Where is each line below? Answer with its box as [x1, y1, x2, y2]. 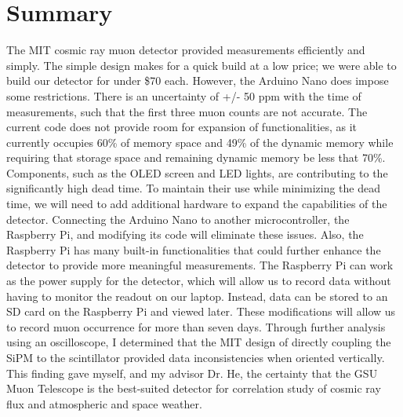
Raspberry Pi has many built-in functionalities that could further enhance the [6, 241, 381, 258]
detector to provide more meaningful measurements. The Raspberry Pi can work [6, 257, 394, 273]
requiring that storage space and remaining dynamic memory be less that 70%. [6, 149, 386, 166]
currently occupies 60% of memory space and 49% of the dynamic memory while [6, 134, 394, 150]
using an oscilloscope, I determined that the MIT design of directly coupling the [6, 334, 391, 350]
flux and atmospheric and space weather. [6, 395, 202, 412]
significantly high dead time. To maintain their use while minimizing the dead [6, 180, 380, 196]
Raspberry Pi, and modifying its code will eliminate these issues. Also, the [6, 226, 364, 243]
